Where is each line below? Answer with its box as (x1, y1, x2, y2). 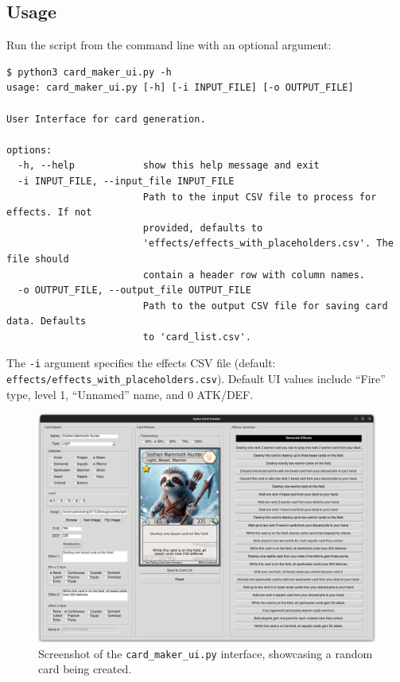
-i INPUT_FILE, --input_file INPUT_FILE (17, 175, 235, 187)
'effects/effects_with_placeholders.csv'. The (142, 238, 394, 250)
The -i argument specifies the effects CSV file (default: (6, 355, 276, 371)
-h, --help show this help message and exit (17, 160, 320, 172)
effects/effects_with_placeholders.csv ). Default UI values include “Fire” (6, 370, 386, 387)
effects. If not (6, 207, 92, 219)
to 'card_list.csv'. (142, 331, 251, 343)
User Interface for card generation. (6, 113, 206, 125)
